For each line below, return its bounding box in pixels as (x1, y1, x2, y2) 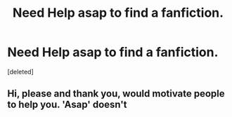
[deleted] (7, 67, 34, 76)
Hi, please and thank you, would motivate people (7, 88, 225, 99)
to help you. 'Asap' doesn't (7, 99, 127, 111)
